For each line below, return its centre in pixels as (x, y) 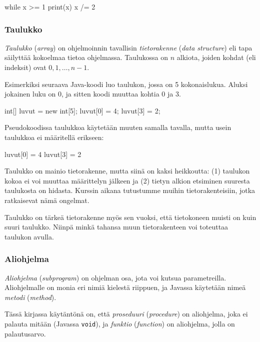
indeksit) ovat (25, 67)
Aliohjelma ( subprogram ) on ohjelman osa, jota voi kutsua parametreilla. (115, 277)
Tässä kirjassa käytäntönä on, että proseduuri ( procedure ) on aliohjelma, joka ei (126, 314)
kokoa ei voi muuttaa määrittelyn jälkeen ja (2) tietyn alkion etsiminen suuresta (127, 180)
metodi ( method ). (30, 297)
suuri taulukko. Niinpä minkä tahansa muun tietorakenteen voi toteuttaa (116, 227)
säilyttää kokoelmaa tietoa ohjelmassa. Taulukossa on (86, 57)
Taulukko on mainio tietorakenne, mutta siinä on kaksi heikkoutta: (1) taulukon (127, 171)
